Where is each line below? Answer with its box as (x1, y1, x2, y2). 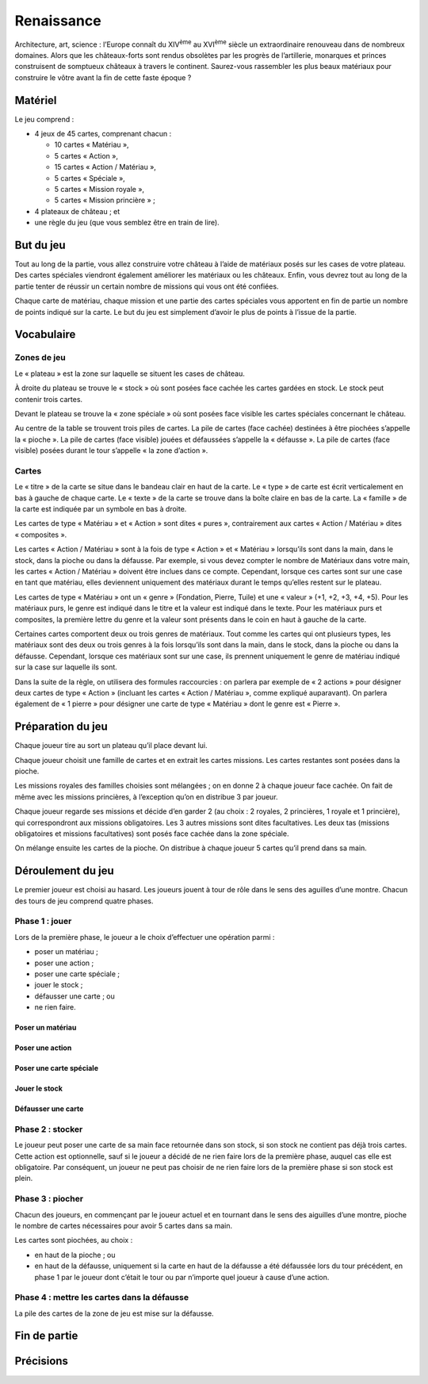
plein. (14, 1174, 33, 1183)
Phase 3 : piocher (14, 1194, 83, 1205)
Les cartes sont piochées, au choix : (14, 1236, 133, 1245)
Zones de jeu (14, 352, 67, 363)
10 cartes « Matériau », (54, 140, 130, 150)
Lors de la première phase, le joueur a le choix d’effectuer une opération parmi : (14, 932, 275, 941)
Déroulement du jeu (14, 865, 114, 878)
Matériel (14, 94, 57, 107)
